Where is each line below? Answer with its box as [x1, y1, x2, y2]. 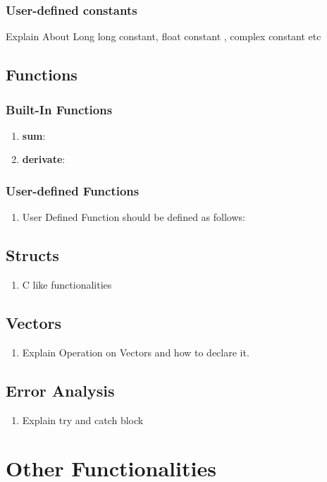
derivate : [22, 152, 66, 167]
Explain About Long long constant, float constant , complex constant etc [6, 29, 321, 44]
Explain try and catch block [22, 412, 144, 427]
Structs [6, 244, 59, 266]
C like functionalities [22, 277, 112, 292]
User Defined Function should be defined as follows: [22, 210, 245, 224]
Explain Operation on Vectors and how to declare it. [22, 344, 249, 359]
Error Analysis [6, 379, 115, 401]
